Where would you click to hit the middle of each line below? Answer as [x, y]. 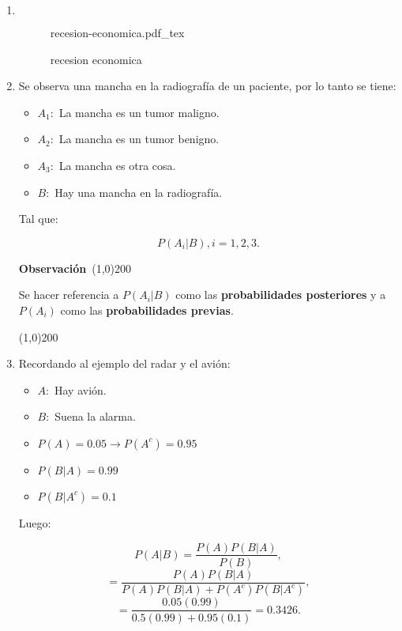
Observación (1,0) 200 [75, 268]
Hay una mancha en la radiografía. [139, 192]
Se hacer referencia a [69, 295]
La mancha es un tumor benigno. [139, 139]
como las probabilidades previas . [147, 310]
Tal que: [38, 219]
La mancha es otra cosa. [117, 165]
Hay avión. [80, 389]
